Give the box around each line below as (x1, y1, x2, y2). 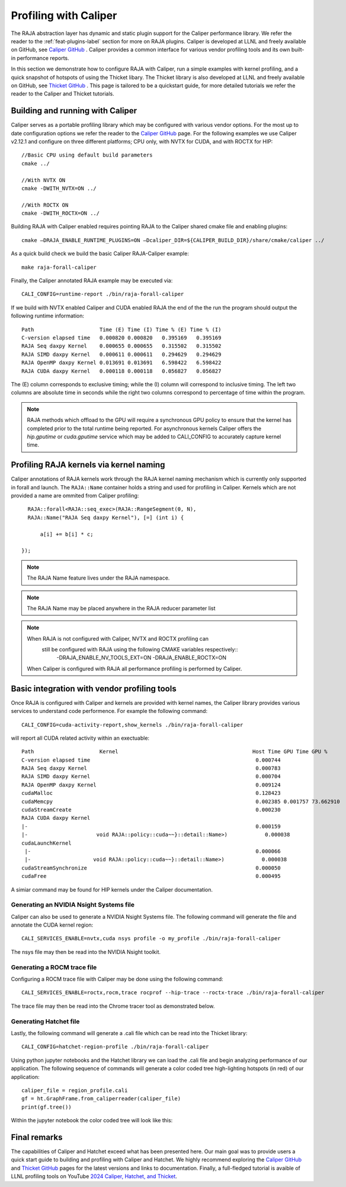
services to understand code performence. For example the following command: (11, 708, 207, 715)
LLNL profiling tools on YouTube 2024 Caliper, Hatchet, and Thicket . (11, 1173, 178, 1180)
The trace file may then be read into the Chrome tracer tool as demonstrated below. (11, 1003, 215, 1010)
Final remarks (11, 1132, 63, 1142)
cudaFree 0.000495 (21, 873, 281, 880)
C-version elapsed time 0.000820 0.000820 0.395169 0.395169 (21, 335, 222, 341)
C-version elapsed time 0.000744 (21, 756, 281, 763)
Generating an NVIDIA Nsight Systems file (11, 900, 135, 909)
